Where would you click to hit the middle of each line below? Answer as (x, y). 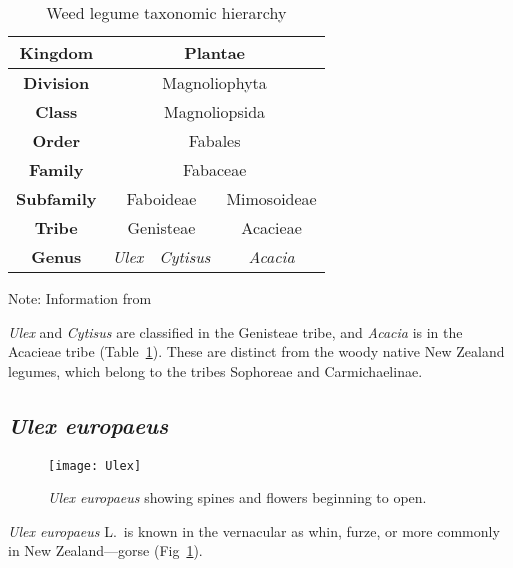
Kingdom (56, 52)
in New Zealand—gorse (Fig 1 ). (105, 550)
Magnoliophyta (214, 82)
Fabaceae (214, 169)
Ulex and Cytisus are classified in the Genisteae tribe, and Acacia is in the (235, 331)
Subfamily (56, 198)
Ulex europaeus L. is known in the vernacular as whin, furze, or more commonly (254, 530)
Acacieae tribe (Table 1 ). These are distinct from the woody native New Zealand (256, 351)
